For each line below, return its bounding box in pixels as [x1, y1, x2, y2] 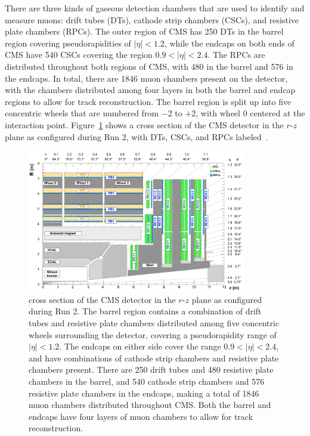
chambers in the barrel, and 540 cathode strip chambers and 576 [29, 375, 265, 387]
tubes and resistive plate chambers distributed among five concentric [29, 317, 280, 329]
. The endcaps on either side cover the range [59, 340, 221, 352]
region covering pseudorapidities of [5, 36, 131, 49]
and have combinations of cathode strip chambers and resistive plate [29, 351, 279, 364]
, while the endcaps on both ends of [164, 36, 294, 49]
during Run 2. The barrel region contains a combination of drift [29, 305, 262, 317]
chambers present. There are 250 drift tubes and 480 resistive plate [29, 363, 274, 376]
